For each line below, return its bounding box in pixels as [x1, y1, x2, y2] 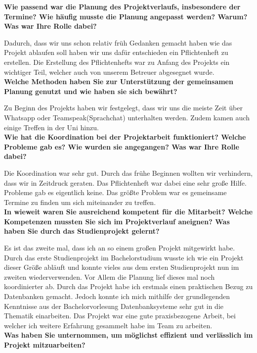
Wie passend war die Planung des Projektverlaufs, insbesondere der [4, 1, 241, 11]
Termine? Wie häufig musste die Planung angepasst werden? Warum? [4, 11, 248, 21]
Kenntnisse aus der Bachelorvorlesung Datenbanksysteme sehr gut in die [4, 301, 224, 311]
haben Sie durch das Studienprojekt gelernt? [4, 226, 160, 236]
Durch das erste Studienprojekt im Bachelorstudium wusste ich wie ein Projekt [4, 252, 244, 262]
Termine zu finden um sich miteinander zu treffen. [4, 197, 156, 207]
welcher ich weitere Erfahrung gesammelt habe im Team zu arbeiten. [4, 320, 213, 330]
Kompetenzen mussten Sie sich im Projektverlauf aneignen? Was [4, 216, 230, 226]
